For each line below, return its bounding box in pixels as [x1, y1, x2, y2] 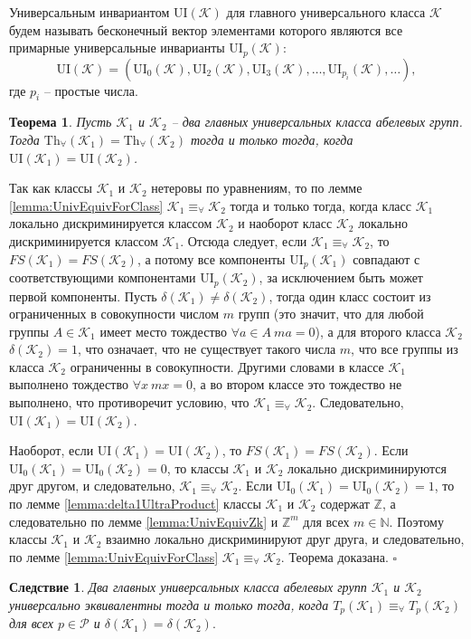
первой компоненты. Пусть [9, 286, 157, 305]
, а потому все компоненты [137, 249, 286, 268]
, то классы [166, 458, 229, 477]
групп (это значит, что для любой [238, 304, 424, 323]
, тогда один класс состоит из [268, 286, 431, 305]
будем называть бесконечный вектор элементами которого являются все [9, 20, 403, 39]
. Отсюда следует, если [180, 232, 307, 250]
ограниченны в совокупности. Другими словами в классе [70, 357, 384, 376]
